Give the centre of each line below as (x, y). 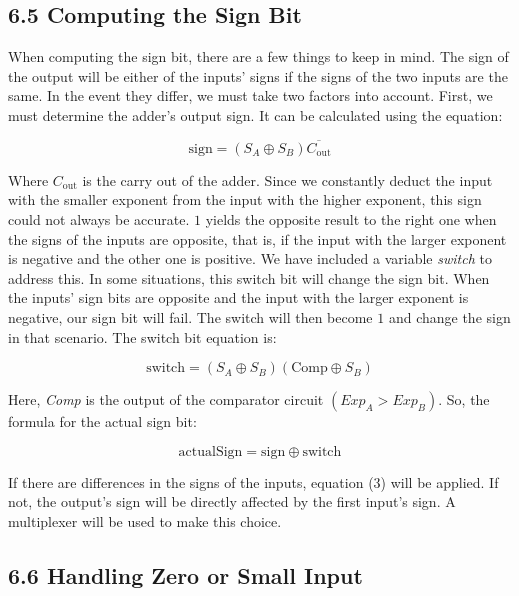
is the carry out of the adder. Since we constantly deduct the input (287, 179)
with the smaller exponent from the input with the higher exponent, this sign (245, 199)
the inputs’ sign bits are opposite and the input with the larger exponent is (238, 297)
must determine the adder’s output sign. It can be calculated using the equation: (255, 114)
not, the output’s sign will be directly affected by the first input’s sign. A (232, 501)
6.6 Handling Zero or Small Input (185, 574)
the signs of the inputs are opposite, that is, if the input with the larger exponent (257, 238)
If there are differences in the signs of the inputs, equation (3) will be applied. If (253, 481)
